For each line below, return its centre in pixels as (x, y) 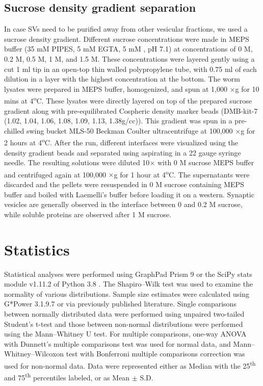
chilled (14, 130)
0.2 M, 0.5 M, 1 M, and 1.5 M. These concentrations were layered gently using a (129, 58)
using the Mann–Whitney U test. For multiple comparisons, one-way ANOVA (125, 334)
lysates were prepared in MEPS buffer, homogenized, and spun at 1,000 (116, 88)
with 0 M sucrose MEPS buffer (206, 162)
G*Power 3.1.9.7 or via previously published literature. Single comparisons (120, 304)
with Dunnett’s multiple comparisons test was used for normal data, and (117, 343)
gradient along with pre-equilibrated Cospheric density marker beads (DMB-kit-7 (131, 110)
